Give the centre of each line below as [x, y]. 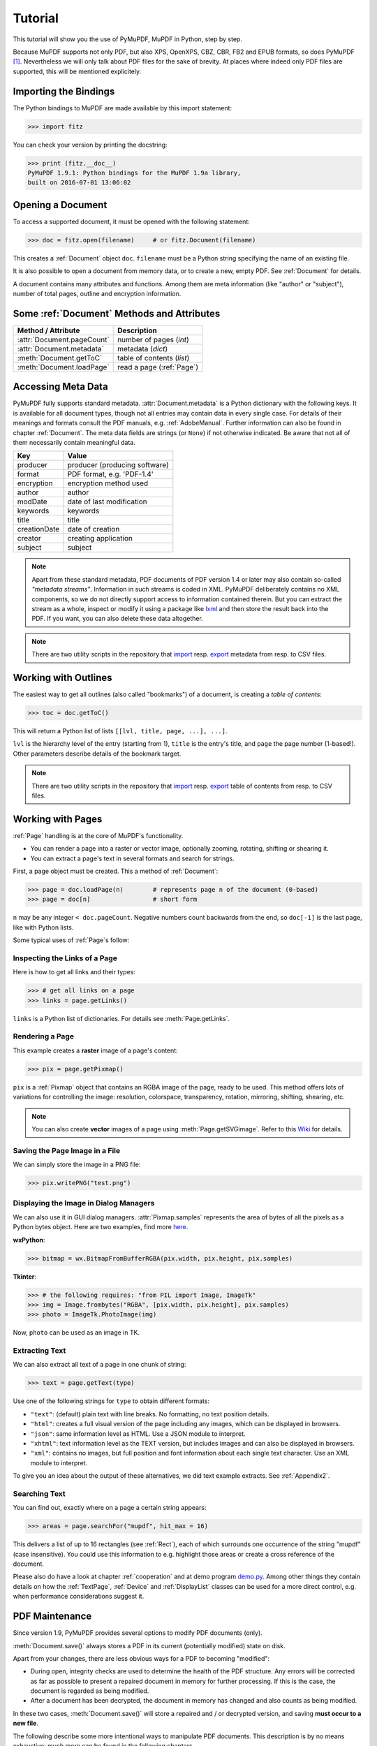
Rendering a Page [44, 1036]
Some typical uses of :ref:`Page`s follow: [71, 940]
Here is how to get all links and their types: [74, 972]
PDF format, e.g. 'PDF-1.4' [110, 474]
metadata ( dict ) [143, 349]
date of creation [94, 529]
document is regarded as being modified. [90, 1691]
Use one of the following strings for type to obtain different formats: [111, 1401]
